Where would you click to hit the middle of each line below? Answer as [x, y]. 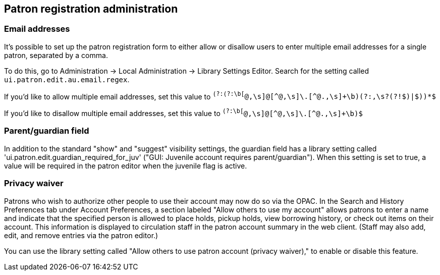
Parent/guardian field [47, 131]
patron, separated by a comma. [56, 55]
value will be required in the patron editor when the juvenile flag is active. [126, 166]
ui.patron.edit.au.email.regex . [67, 79]
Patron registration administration [91, 9]
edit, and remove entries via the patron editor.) [81, 235]
